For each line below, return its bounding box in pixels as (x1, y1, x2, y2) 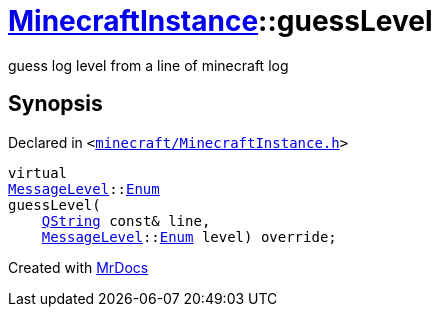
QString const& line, (41, 212, 211, 229)
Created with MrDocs (8, 258, 149, 276)
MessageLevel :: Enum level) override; (41, 228, 337, 245)
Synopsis (8, 91, 103, 117)
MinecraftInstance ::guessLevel (8, 4, 433, 38)
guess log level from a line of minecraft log (8, 56, 289, 74)
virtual (8, 164, 68, 181)
